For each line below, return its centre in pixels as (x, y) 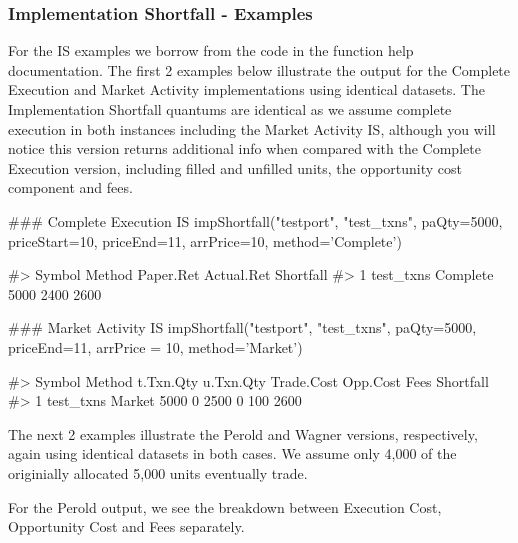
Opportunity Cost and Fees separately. (126, 526)
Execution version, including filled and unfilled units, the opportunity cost (235, 167)
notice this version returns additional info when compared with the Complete (244, 148)
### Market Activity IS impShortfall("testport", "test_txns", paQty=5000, (242, 327)
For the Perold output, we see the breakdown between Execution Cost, (225, 506)
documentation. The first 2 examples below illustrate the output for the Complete (259, 69)
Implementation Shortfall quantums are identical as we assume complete (230, 109)
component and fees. (70, 187)
